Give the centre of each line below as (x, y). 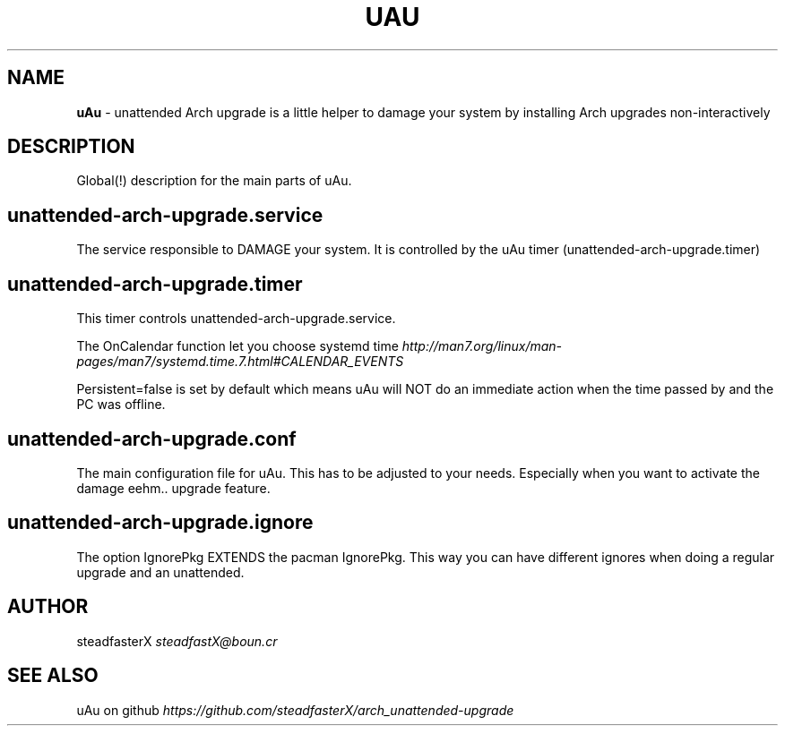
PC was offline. (121, 405)
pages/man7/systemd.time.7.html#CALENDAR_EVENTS (240, 362)
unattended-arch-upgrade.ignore (160, 523)
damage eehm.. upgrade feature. (173, 488)
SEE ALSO (53, 676)
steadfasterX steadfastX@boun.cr (177, 641)
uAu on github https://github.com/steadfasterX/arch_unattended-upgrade (295, 710)
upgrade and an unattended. (160, 572)
